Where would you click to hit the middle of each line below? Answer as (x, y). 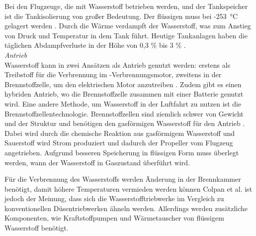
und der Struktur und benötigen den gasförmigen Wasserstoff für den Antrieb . (125, 123)
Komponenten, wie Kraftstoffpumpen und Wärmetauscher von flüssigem (114, 218)
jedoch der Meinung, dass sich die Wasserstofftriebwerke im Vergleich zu (114, 198)
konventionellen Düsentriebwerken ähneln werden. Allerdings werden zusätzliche (126, 208)
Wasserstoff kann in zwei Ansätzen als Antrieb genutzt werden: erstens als (118, 64)
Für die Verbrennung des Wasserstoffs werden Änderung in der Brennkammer (123, 179)
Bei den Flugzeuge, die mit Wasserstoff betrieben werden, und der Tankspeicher (126, 6)
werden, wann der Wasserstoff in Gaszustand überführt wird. (97, 162)
